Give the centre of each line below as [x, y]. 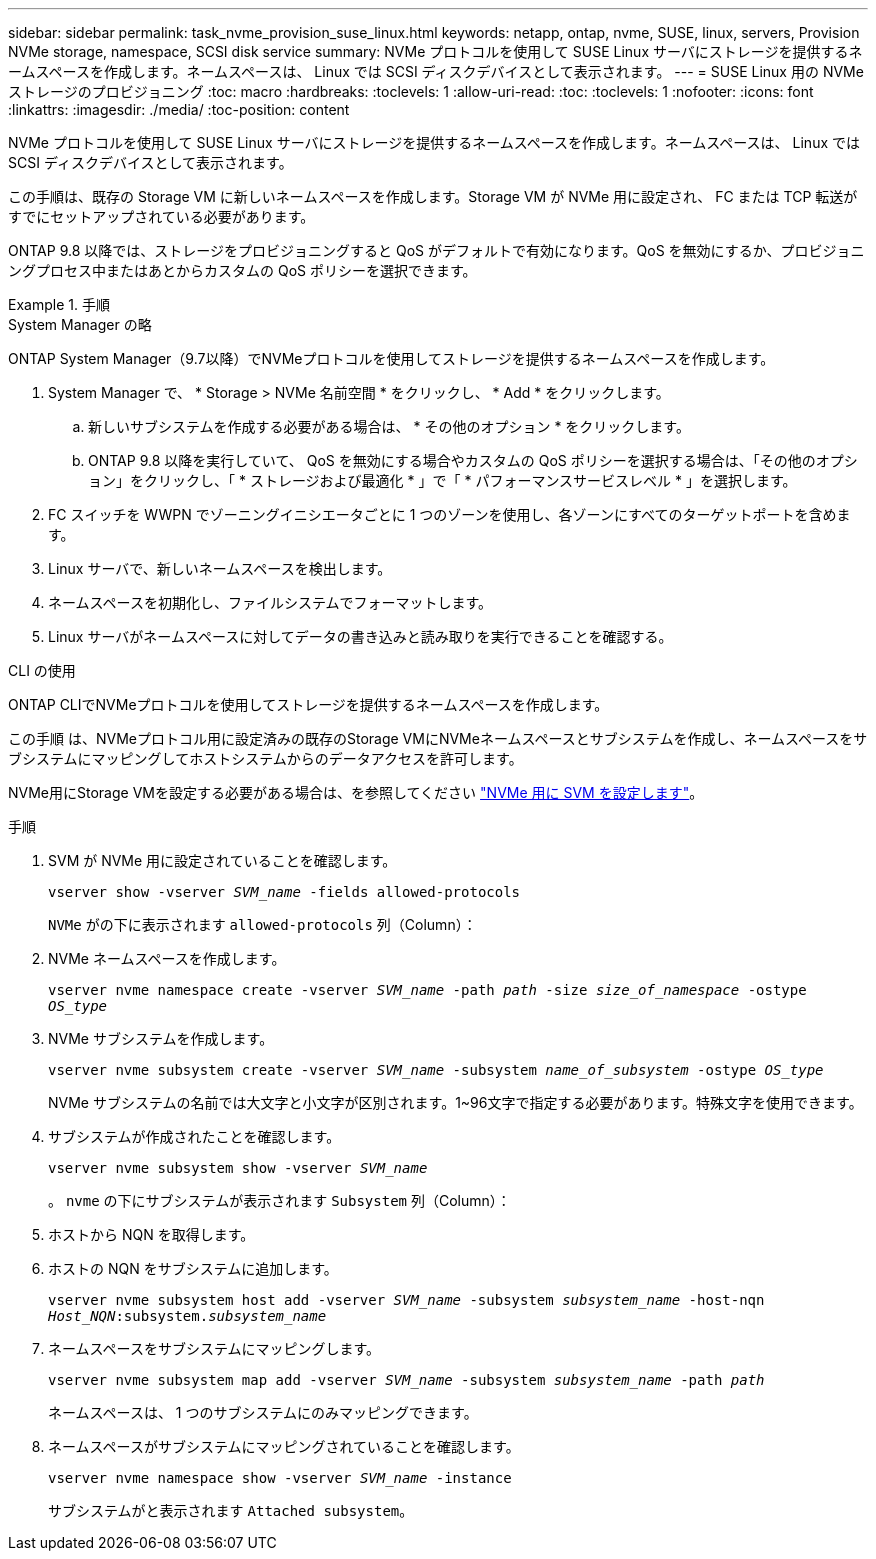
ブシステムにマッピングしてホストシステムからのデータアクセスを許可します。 [265, 758]
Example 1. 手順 [59, 304]
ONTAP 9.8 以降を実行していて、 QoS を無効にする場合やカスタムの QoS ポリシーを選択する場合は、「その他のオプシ [473, 460]
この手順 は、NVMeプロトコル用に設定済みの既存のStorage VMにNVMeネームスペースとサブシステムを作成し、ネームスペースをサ [438, 738]
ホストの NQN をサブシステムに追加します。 [193, 1268]
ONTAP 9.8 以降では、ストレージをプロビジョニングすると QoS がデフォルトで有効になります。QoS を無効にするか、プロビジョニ [436, 250]
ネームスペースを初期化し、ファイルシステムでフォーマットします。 [270, 602]
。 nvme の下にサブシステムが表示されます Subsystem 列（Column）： [279, 1200]
